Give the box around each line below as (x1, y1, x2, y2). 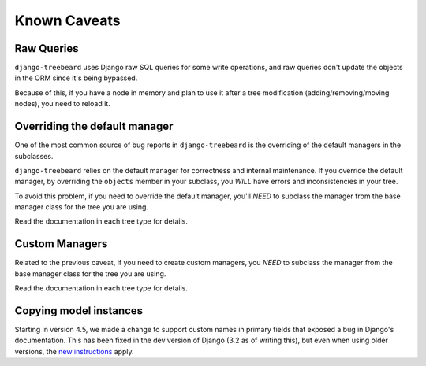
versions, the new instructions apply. (14, 346, 134, 356)
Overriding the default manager (14, 120, 174, 133)
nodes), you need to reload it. (14, 99, 110, 109)
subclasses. (14, 151, 54, 161)
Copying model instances (14, 304, 144, 317)
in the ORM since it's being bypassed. (14, 73, 138, 83)
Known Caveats (14, 12, 121, 29)
